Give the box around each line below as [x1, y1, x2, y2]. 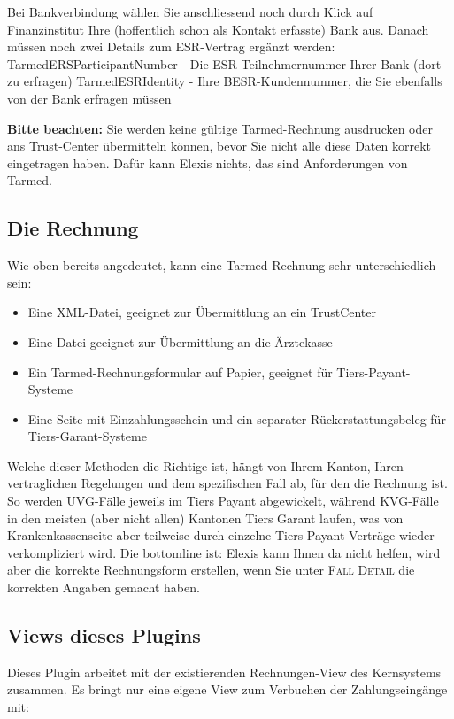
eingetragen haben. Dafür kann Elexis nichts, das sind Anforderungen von [7, 153, 408, 172]
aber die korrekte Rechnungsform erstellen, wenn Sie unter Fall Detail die [7, 561, 415, 579]
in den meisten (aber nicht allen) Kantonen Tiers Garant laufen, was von [7, 508, 404, 527]
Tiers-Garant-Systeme [27, 427, 147, 445]
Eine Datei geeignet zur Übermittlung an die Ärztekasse [27, 332, 333, 351]
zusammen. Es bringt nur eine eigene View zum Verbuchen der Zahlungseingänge [7, 680, 448, 699]
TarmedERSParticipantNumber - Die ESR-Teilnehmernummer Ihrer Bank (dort [7, 54, 442, 73]
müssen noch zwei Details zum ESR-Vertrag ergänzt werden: [7, 37, 335, 56]
